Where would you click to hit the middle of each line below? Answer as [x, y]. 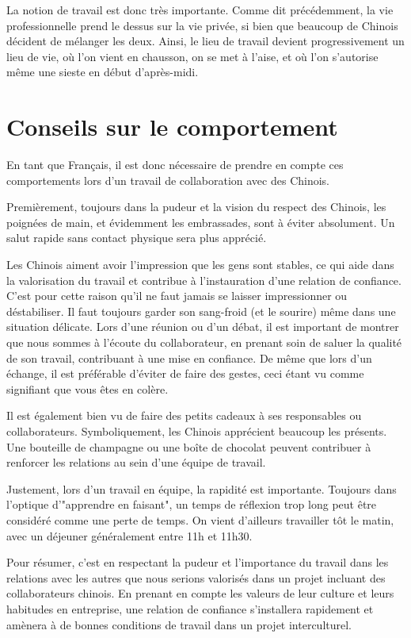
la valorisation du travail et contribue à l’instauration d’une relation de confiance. [204, 280]
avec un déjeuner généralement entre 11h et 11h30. [129, 535]
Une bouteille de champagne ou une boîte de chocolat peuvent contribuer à [189, 446]
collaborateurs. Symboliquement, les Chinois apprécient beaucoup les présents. [197, 431]
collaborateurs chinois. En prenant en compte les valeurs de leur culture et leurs [200, 593]
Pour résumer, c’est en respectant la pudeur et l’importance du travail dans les [198, 562]
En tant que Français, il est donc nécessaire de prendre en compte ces [175, 165]
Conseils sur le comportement [172, 127]
